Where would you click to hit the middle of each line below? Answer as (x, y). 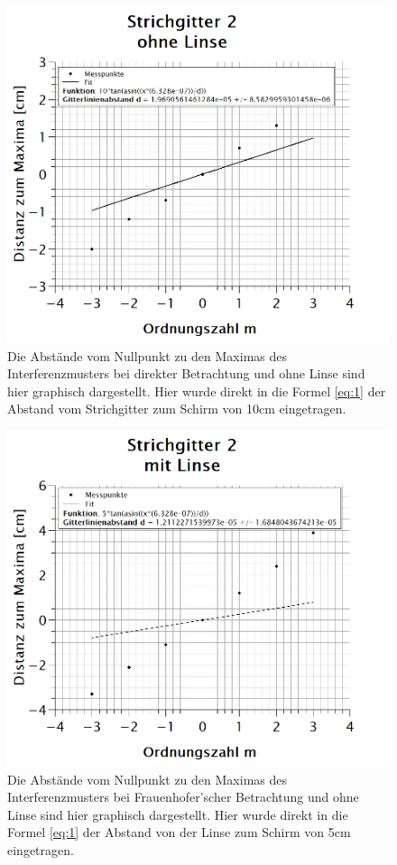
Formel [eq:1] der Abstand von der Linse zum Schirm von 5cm (179, 832)
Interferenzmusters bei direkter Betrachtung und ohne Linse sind (186, 373)
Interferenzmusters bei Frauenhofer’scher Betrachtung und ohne (183, 797)
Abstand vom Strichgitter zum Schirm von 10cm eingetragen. (177, 409)
